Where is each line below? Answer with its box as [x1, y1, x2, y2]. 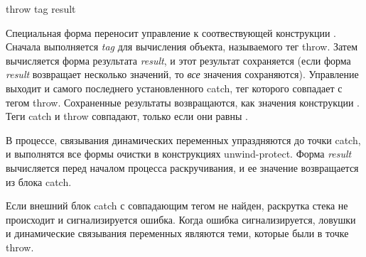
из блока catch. [6, 174, 72, 189]
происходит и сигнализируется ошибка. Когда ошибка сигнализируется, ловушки [6, 212, 356, 226]
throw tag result [6, 1, 76, 16]
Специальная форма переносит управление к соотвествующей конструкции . [6, 25, 336, 40]
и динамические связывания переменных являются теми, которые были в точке [6, 226, 349, 241]
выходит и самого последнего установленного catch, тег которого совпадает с [6, 80, 343, 95]
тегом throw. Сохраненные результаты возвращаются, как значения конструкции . [6, 94, 360, 109]
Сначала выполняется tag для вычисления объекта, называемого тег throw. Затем [6, 39, 358, 54]
